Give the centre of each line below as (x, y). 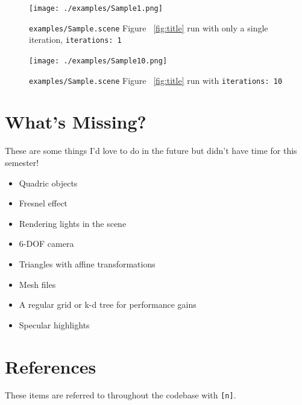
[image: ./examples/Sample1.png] (96, 8)
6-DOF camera (46, 244)
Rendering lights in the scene (73, 223)
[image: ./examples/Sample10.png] (98, 61)
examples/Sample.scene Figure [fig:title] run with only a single (149, 27)
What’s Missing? (76, 122)
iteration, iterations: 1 (75, 40)
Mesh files (37, 284)
